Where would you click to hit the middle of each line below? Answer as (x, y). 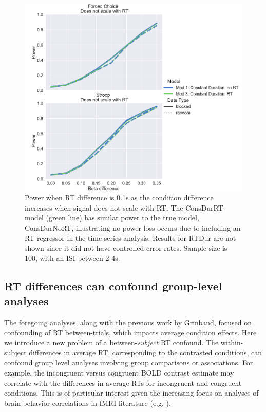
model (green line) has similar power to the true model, (112, 218)
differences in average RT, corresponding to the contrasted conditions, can (146, 352)
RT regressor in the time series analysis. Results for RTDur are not (130, 238)
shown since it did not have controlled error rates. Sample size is (126, 248)
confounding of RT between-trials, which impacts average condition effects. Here (130, 332)
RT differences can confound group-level (113, 285)
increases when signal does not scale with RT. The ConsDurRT (124, 207)
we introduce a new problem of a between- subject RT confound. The (111, 342)
